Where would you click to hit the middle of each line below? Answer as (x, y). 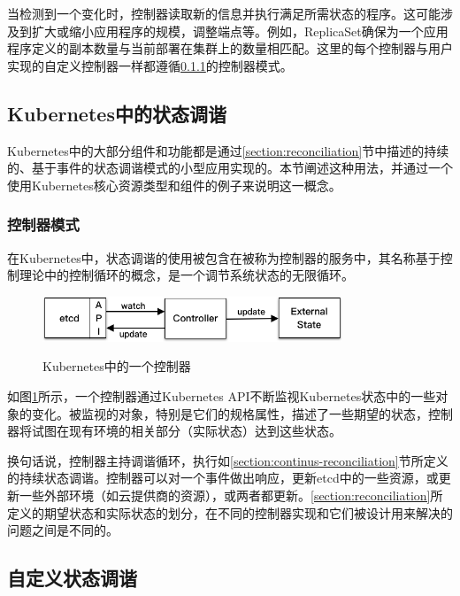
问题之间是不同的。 (63, 530)
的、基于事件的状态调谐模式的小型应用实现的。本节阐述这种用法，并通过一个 (230, 168)
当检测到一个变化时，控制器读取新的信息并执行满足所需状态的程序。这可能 (224, 13)
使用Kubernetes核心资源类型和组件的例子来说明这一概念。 (174, 185)
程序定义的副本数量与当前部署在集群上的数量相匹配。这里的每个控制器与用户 (230, 48)
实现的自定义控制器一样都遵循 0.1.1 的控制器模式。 (150, 65)
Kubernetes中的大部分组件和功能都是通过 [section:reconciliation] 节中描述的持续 (228, 150)
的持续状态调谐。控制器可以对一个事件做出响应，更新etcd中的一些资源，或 (223, 478)
